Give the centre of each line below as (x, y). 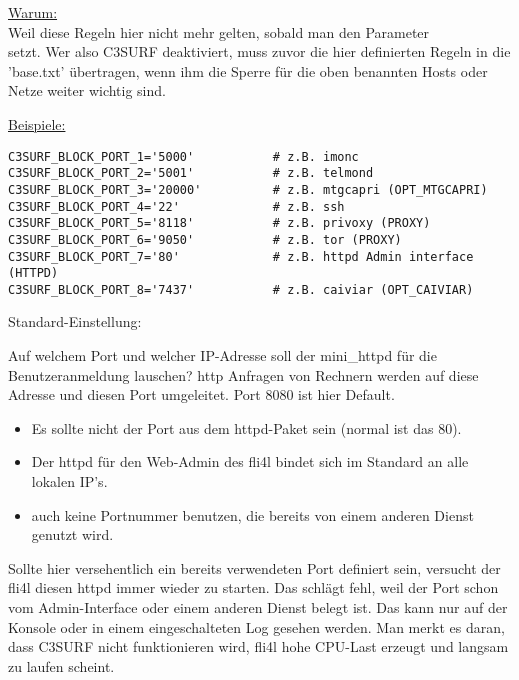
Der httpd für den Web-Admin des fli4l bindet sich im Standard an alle (250, 461)
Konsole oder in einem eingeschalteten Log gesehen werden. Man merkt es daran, (256, 626)
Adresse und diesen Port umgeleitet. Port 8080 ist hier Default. (201, 394)
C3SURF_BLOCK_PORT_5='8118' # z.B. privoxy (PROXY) (219, 223)
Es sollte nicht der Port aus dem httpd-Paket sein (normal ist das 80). (246, 427)
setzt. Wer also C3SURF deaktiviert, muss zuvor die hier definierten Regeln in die (259, 51)
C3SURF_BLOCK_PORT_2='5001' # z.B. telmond (191, 173)
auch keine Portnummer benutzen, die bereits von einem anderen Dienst (252, 514)
